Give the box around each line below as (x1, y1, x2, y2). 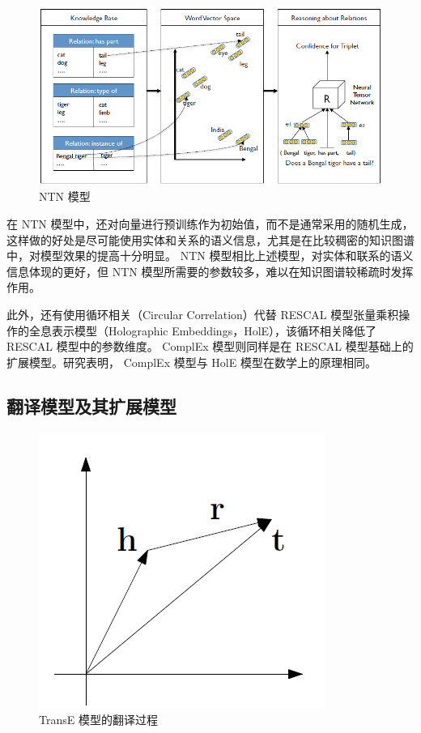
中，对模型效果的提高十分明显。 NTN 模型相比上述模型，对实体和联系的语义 (6, 247, 414, 264)
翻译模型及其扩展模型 (6, 393, 176, 418)
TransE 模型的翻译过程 (39, 711, 158, 728)
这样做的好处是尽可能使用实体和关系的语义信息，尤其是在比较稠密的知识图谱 (6, 231, 415, 248)
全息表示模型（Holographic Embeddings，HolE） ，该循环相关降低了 (28, 322, 377, 339)
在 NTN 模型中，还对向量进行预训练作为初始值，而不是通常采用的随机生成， (6, 215, 414, 232)
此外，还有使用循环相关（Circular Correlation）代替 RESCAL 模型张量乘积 (6, 306, 399, 322)
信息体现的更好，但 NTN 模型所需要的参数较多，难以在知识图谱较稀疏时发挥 (6, 262, 414, 279)
